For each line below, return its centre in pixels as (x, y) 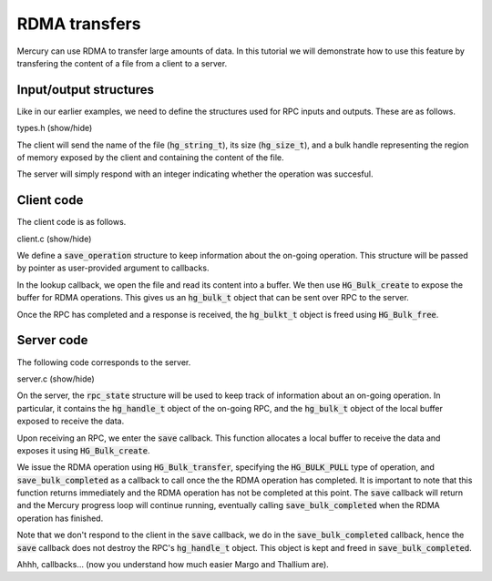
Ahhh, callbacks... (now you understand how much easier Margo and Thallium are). (173, 565)
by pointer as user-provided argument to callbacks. (113, 268)
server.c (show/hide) (56, 379)
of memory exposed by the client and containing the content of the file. (150, 158)
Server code (52, 340)
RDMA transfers (79, 24)
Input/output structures (86, 90)
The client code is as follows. (72, 222)
